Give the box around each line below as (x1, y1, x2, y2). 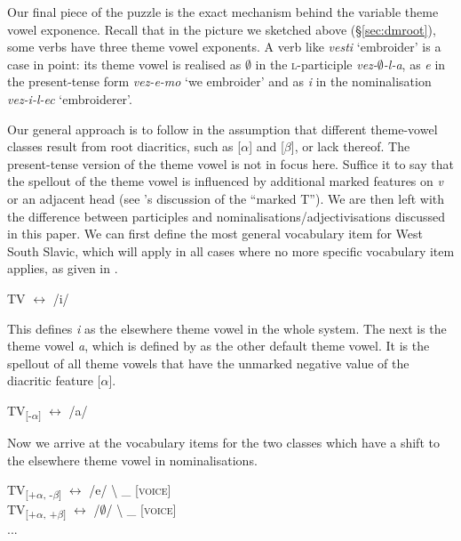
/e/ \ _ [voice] (89, 480, 171, 499)
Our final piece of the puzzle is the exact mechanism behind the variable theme (7, 3, 439, 20)
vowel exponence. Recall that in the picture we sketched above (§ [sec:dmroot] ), (7, 20, 436, 38)
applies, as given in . (7, 259, 118, 278)
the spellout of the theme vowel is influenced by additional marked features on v (7, 172, 443, 190)
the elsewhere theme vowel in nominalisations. (7, 450, 258, 469)
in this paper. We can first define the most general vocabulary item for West (7, 224, 423, 243)
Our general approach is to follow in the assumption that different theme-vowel (7, 119, 438, 138)
